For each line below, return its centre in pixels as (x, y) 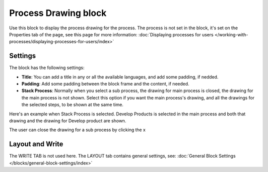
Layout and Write (36, 144)
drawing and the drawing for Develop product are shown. (68, 121)
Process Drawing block (58, 13)
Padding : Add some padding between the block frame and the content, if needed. (105, 84)
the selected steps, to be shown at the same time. (72, 105)
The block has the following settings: (47, 68)
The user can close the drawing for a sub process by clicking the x (77, 130)
